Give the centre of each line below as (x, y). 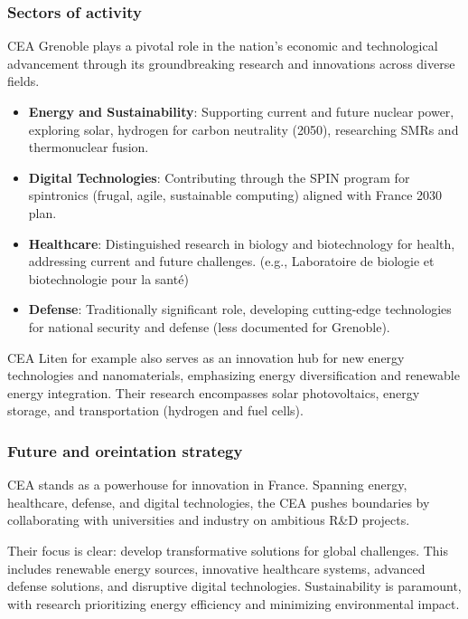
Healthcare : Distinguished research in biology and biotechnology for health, (242, 243)
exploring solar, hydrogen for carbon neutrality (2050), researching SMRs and (243, 129)
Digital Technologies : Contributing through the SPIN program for (219, 177)
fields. (23, 81)
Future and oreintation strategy (125, 450)
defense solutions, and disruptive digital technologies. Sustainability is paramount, (234, 586)
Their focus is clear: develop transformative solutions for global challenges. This (228, 550)
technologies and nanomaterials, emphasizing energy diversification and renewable (234, 375)
